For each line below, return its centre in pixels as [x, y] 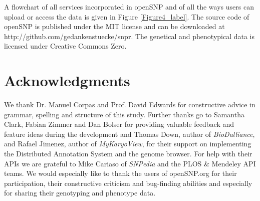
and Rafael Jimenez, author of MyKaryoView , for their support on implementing [128, 144]
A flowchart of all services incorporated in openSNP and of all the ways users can [129, 7]
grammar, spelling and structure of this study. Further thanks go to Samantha [124, 114]
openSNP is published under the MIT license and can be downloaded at [114, 26]
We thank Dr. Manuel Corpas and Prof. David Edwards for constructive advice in [130, 105]
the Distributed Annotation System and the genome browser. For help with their [128, 154]
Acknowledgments [67, 80]
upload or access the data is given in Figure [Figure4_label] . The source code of [127, 16]
